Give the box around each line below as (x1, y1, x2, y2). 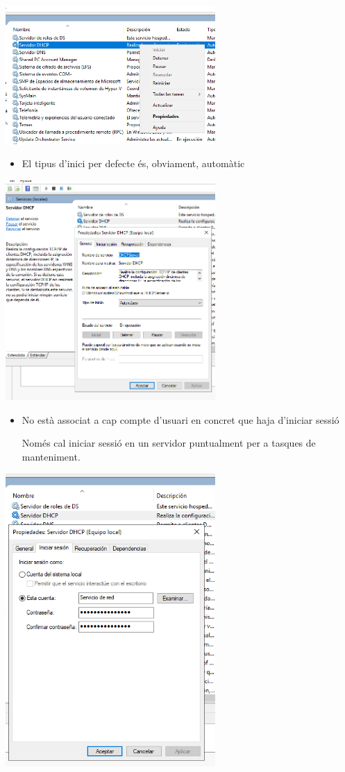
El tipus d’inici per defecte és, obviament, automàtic (22, 156, 245, 171)
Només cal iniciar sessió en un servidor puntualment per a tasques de (22, 436, 316, 450)
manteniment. (22, 449, 81, 463)
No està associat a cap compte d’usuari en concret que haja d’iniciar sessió (22, 412, 339, 427)
